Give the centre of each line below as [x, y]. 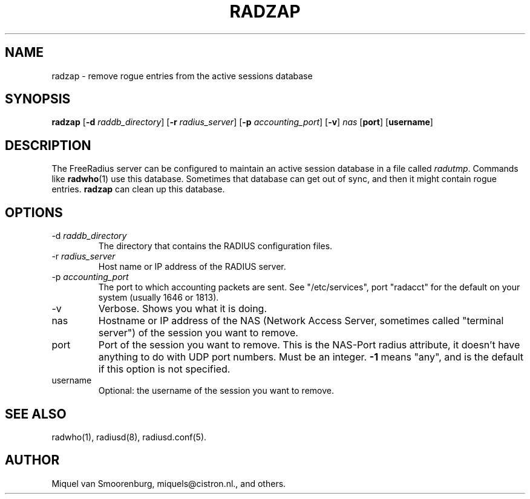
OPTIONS [34, 212]
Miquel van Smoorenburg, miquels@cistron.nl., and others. [169, 483]
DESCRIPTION [48, 145]
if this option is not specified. [164, 369]
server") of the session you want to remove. [198, 333]
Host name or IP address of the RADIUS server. [192, 267]
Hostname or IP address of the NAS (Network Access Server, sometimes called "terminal [301, 321]
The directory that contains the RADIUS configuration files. [215, 246]
